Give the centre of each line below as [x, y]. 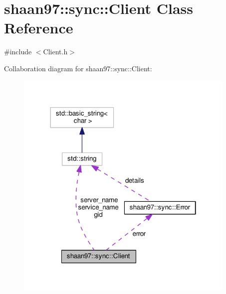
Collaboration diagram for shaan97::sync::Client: [78, 68]
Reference [39, 28]
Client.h [55, 52]
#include [18, 52]
